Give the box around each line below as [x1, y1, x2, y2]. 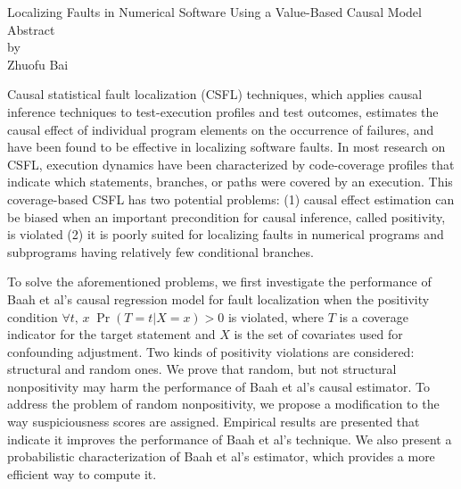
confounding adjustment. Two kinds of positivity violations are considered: [7, 342, 415, 361]
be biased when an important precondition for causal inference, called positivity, [7, 207, 446, 226]
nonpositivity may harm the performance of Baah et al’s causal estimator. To [7, 377, 430, 395]
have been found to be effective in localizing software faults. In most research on [7, 137, 446, 156]
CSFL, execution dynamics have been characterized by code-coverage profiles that [7, 154, 455, 173]
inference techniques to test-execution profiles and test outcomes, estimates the [7, 102, 439, 120]
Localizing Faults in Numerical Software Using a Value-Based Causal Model [7, 3, 422, 21]
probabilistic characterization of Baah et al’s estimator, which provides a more [7, 447, 435, 466]
